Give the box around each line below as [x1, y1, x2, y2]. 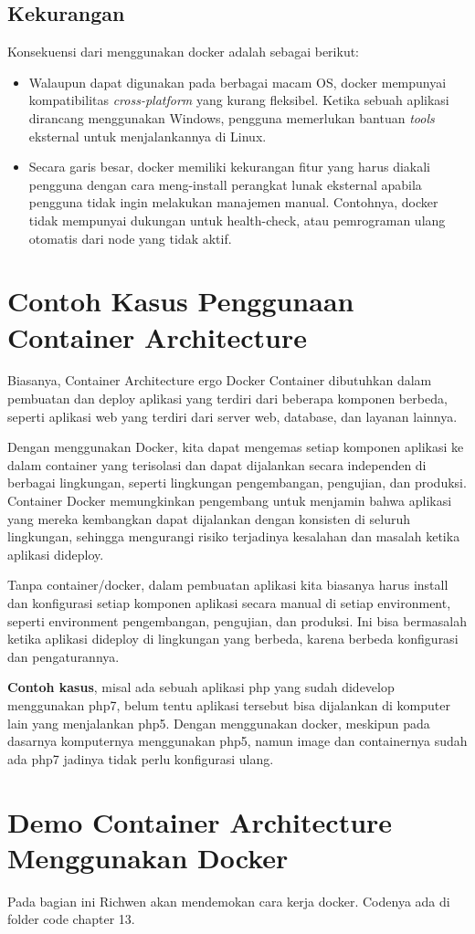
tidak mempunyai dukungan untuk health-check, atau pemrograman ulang [28, 210, 446, 229]
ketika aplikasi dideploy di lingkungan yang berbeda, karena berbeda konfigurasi [7, 629, 459, 648]
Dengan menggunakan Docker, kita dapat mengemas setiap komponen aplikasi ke [7, 437, 464, 457]
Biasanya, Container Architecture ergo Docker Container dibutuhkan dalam [7, 371, 432, 390]
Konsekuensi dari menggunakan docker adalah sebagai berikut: [7, 42, 359, 61]
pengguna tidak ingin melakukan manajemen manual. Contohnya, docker [28, 193, 438, 212]
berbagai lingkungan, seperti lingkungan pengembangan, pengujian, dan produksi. [7, 473, 467, 492]
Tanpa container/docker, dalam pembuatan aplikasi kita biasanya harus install [7, 575, 449, 594]
